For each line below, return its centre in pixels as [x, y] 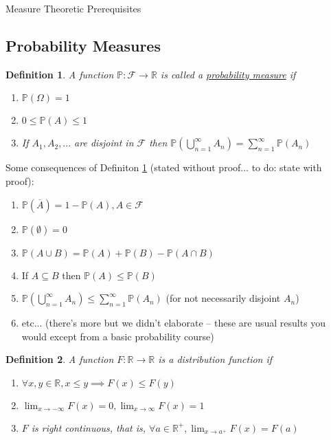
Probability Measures [83, 45]
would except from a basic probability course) [118, 336]
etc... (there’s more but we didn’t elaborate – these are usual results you [174, 323]
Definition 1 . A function [60, 74]
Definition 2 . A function [60, 359]
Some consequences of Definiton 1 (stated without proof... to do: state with [164, 167]
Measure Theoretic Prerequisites [73, 8]
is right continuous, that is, [89, 427]
